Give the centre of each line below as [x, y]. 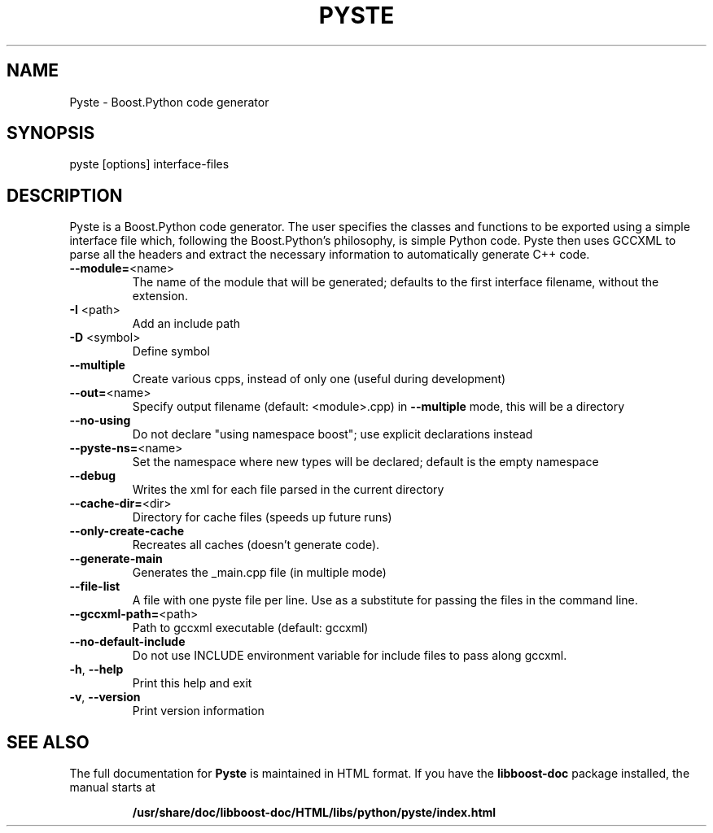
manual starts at [112, 787]
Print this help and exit [192, 683]
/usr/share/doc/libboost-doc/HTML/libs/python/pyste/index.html [314, 813]
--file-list [95, 587]
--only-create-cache [127, 531]
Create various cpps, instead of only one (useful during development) [319, 379]
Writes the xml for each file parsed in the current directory [288, 490]
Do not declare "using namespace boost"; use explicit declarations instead [332, 434]
